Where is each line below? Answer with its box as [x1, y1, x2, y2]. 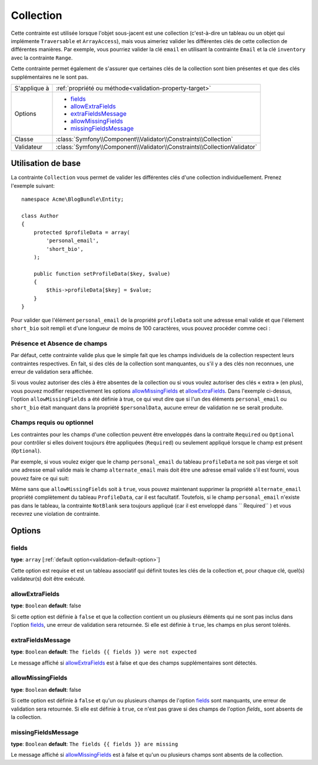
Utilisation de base [11, 158, 81, 168]
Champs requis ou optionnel [11, 419, 94, 427]
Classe [14, 135, 34, 143]
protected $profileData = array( [33, 229, 131, 236]
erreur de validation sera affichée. [11, 368, 94, 375]
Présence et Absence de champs [11, 339, 108, 348]
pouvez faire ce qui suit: [11, 475, 69, 482]
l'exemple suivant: [11, 182, 55, 189]
